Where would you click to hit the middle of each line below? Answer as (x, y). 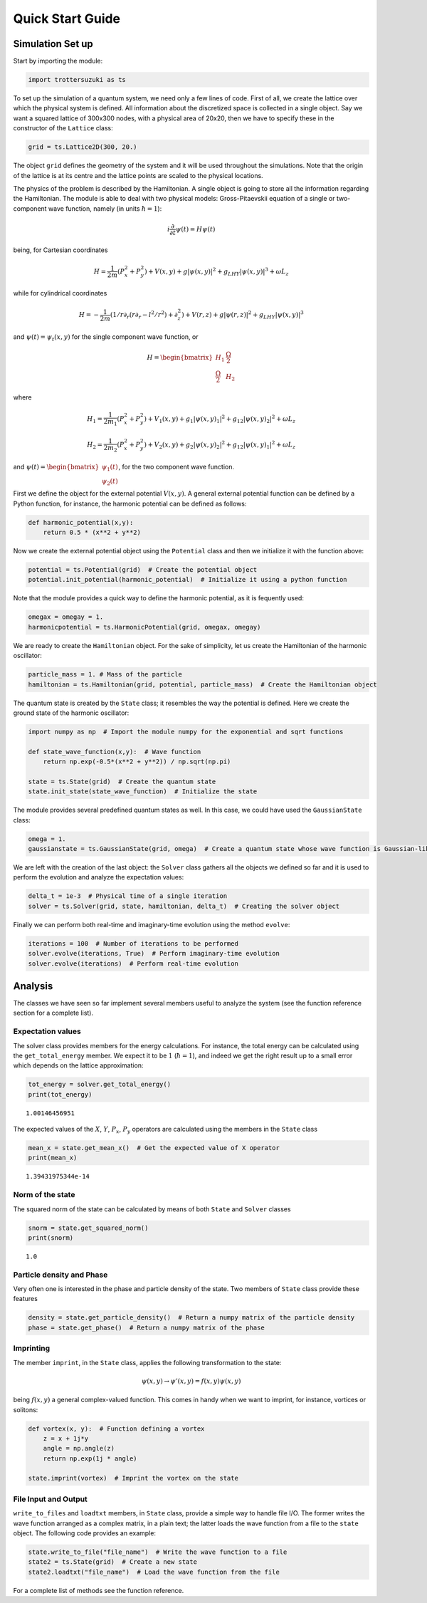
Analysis (33, 986)
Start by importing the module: (58, 61)
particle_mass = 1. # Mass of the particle (105, 674)
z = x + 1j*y (66, 1438)
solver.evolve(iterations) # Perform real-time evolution (133, 964)
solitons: (26, 1409)
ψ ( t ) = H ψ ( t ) (195, 229)
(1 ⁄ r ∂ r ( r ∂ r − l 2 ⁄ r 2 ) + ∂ (144, 315)
